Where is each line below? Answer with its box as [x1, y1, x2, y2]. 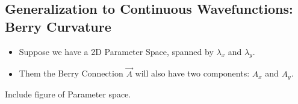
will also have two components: [135, 67, 250, 79]
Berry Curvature [5, 17, 111, 35]
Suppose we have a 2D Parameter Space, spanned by [19, 45, 214, 57]
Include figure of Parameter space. [5, 88, 131, 100]
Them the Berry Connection [19, 67, 123, 79]
